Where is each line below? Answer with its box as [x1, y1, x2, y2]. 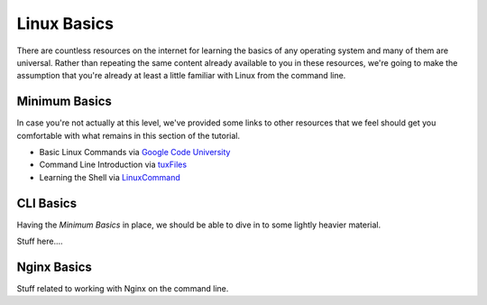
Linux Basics [16, 14, 115, 33]
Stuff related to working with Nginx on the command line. [16, 283, 229, 293]
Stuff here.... [16, 236, 63, 247]
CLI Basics [16, 195, 77, 211]
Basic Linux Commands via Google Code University [39, 147, 231, 158]
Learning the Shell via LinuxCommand [39, 171, 180, 182]
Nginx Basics [16, 259, 92, 274]
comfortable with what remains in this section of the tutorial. [16, 130, 241, 141]
